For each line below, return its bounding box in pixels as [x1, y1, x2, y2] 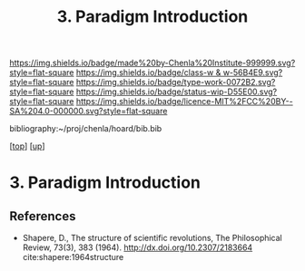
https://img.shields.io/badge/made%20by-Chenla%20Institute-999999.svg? [9, 57, 296, 69]
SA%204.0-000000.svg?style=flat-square [9, 106, 168, 117]
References [9, 208, 76, 224]
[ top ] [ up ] [9, 140, 45, 151]
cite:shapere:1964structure [22, 252, 124, 263]
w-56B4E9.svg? [222, 67, 283, 78]
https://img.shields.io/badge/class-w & [75, 67, 221, 78]
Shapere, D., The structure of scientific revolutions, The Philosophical [22, 233, 283, 244]
